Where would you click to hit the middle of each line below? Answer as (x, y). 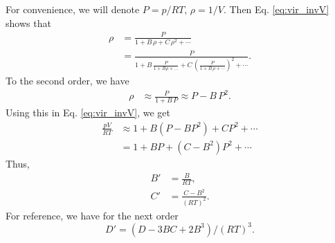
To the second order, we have (67, 81)
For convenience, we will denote (73, 9)
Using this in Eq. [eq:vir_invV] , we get (88, 112)
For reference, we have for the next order (92, 215)
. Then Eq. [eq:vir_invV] (276, 9)
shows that (28, 22)
